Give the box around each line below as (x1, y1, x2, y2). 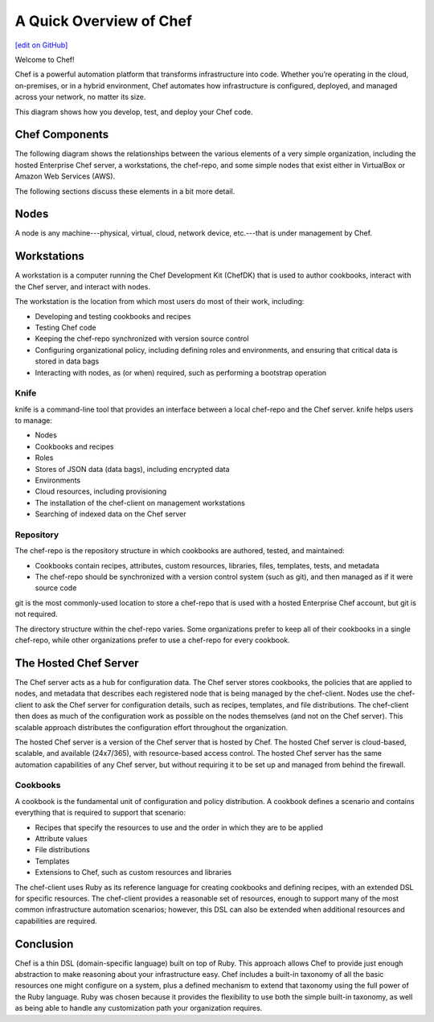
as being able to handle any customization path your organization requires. (14, 1004, 263, 1013)
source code (35, 583, 77, 593)
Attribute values (35, 834, 88, 843)
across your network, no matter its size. (14, 92, 146, 102)
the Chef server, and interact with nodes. (14, 281, 150, 291)
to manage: (14, 416, 52, 425)
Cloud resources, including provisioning (35, 486, 167, 496)
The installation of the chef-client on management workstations (35, 498, 245, 507)
